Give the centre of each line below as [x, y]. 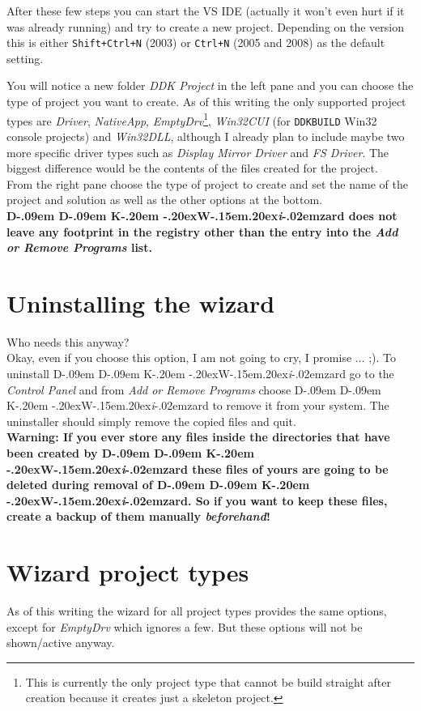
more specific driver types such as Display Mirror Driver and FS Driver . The [198, 152]
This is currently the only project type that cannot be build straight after [208, 681]
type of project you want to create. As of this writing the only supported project [206, 102]
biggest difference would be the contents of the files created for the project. [192, 168]
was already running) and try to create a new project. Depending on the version [205, 26]
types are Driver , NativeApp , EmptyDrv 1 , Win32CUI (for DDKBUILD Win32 [192, 119]
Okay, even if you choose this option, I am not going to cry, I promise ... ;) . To [201, 358]
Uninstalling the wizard [141, 302]
